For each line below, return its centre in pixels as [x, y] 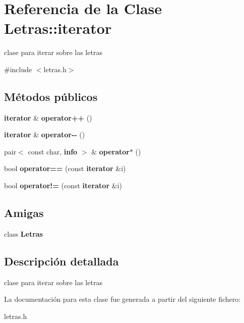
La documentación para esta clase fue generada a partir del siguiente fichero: [123, 299]
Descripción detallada [62, 261]
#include [18, 69]
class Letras [23, 233]
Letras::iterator [58, 28]
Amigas [24, 213]
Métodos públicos [51, 96]
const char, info [53, 151]
